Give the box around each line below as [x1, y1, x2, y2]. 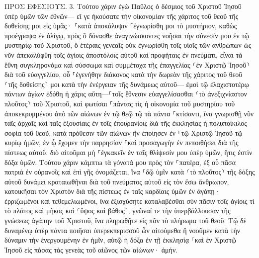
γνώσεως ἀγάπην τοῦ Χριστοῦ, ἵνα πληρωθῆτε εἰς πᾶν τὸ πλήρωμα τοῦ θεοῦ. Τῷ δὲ [4, 215, 247, 226]
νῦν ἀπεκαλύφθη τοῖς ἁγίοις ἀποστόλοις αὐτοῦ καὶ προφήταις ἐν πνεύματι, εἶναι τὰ [4, 49, 243, 60]
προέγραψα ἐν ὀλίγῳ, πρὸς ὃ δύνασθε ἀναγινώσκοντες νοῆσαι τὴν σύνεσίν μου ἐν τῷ [4, 30, 250, 40]
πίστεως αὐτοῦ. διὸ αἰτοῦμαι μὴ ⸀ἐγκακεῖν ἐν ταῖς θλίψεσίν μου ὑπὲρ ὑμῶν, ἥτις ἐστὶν [4, 147, 253, 157]
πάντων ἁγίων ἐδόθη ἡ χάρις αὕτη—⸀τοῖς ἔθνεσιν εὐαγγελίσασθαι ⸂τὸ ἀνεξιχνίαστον [4, 88, 247, 99]
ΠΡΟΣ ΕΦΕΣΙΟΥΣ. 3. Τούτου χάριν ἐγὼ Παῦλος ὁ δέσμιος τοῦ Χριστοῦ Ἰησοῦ [4, 1, 242, 11]
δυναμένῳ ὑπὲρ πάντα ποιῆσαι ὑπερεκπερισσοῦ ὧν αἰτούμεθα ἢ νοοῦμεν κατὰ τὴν [4, 225, 241, 235]
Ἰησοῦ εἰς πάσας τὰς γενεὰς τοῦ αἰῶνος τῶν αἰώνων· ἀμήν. [4, 244, 178, 255]
